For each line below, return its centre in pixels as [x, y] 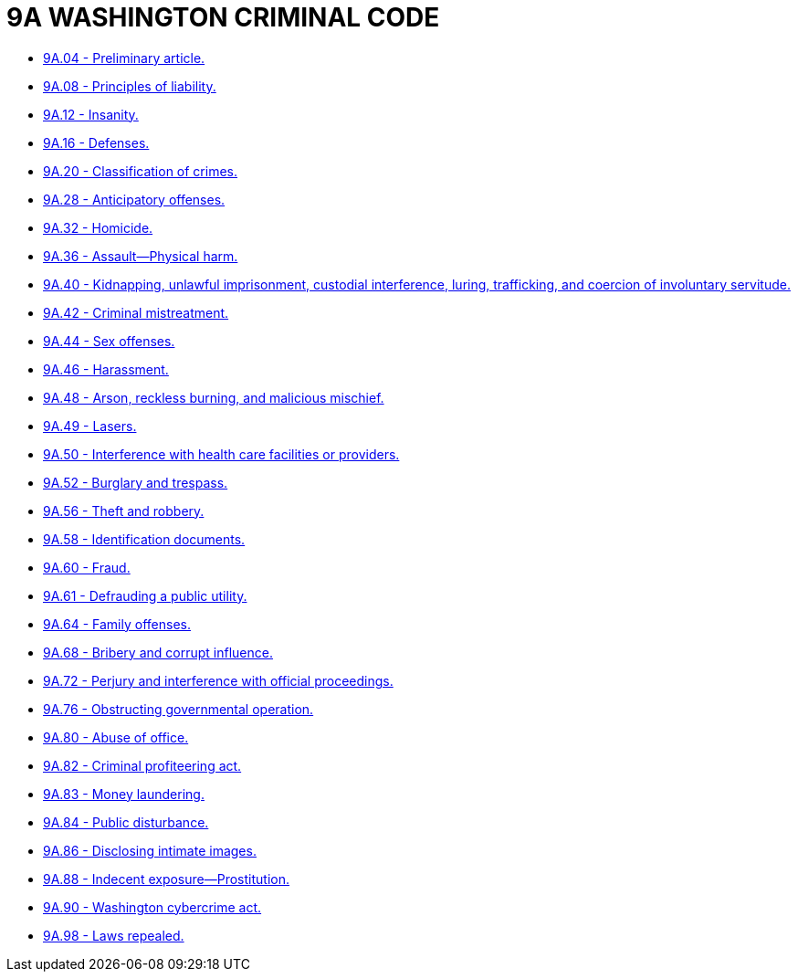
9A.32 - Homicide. [98, 227]
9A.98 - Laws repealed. [114, 935]
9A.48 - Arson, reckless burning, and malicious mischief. [214, 397]
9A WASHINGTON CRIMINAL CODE [223, 17]
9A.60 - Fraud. [87, 567]
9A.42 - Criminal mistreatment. [136, 312]
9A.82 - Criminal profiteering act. [142, 765]
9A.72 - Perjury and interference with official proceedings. [218, 680]
